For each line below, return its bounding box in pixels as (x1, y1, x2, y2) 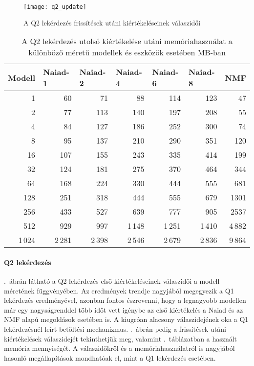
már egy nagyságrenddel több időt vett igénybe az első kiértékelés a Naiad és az (4, 304, 243, 315)
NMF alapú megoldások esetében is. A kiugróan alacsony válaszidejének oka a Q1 (4, 314, 249, 324)
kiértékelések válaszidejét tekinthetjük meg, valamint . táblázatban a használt (4, 333, 237, 343)
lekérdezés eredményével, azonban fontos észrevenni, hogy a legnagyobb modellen (4, 295, 246, 305)
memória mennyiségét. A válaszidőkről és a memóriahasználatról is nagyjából (4, 343, 235, 353)
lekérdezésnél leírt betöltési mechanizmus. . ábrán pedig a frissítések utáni (4, 324, 226, 334)
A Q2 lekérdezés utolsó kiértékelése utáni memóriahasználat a (21, 35, 233, 47)
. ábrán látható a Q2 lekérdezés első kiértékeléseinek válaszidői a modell (4, 276, 220, 286)
